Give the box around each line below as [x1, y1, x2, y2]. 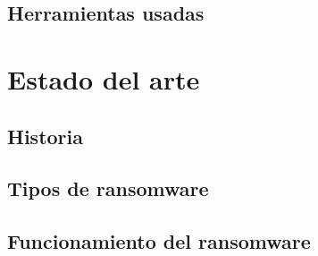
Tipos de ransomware [7, 175, 209, 202]
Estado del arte [7, 60, 200, 97]
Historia [7, 122, 83, 149]
